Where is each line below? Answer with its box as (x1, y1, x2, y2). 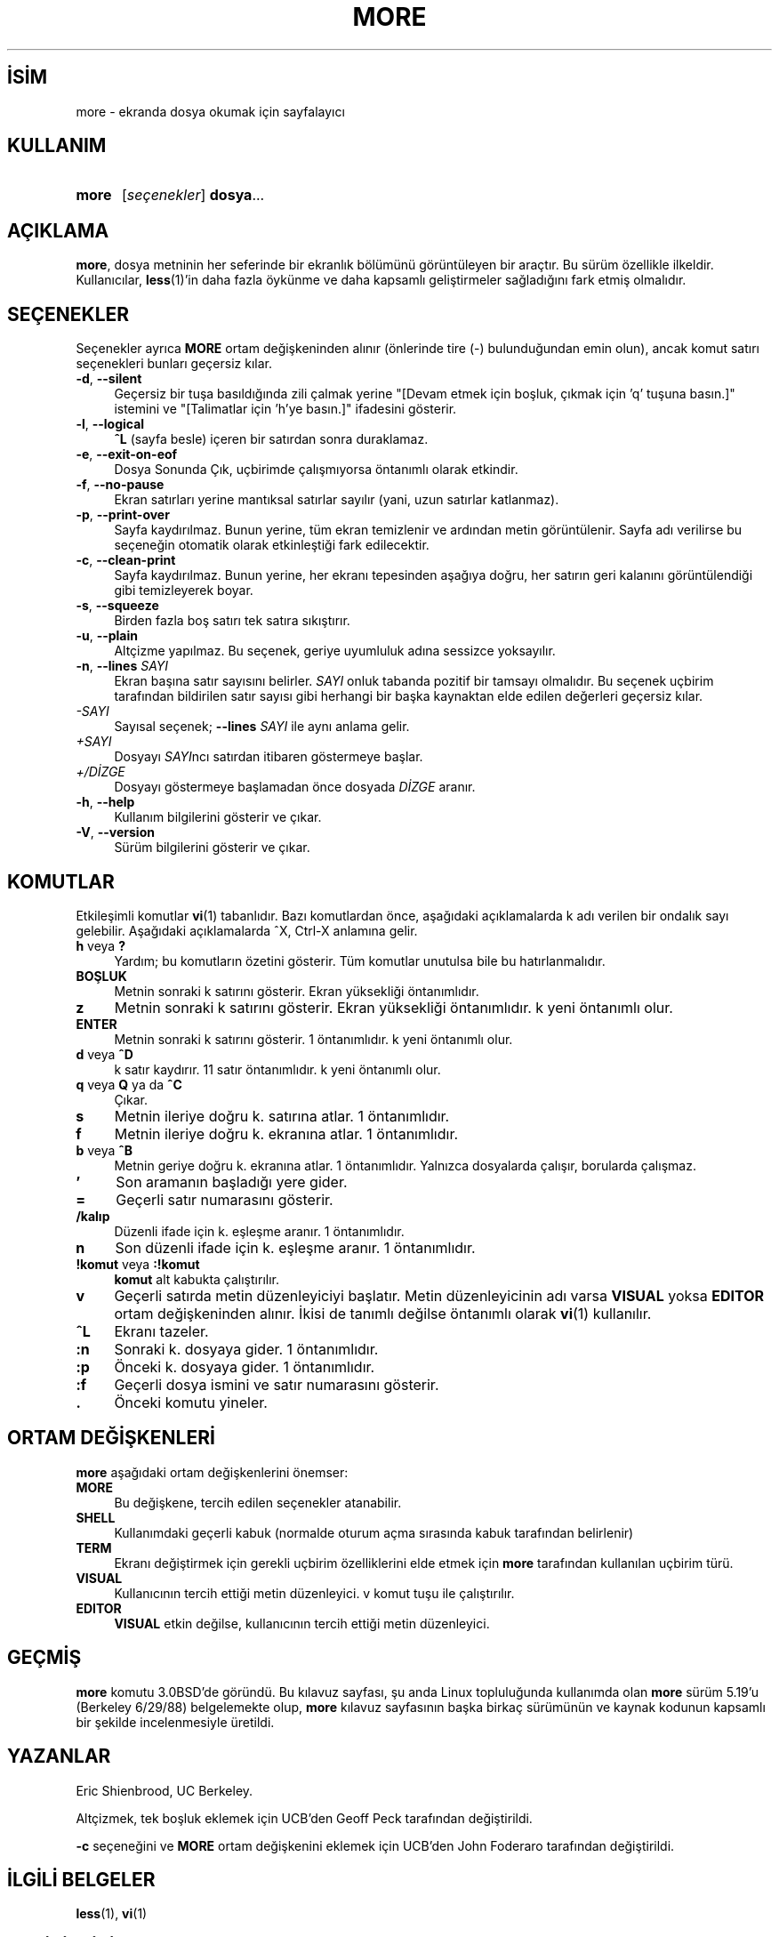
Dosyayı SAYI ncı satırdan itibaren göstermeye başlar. (114, 749, 423, 765)
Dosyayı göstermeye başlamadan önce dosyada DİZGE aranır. (114, 779, 476, 795)
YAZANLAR (7, 1745, 111, 1768)
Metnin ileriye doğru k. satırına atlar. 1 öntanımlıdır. (114, 1106, 450, 1125)
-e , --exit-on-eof (76, 446, 178, 462)
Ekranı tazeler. (114, 1322, 209, 1340)
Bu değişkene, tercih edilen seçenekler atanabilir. (114, 1494, 402, 1510)
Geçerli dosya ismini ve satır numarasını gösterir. (114, 1375, 439, 1394)
